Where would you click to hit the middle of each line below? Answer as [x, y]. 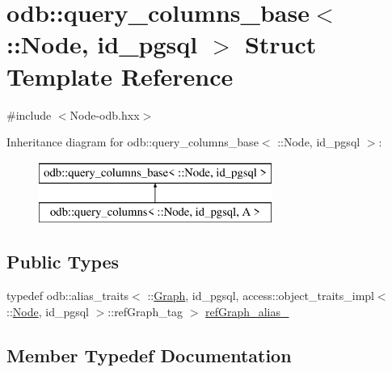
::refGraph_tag [145, 311]
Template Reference [120, 76]
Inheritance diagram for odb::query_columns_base [133, 142]
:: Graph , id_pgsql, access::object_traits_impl [261, 296]
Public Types [63, 262]
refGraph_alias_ [247, 311]
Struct [280, 44]
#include [29, 114]
